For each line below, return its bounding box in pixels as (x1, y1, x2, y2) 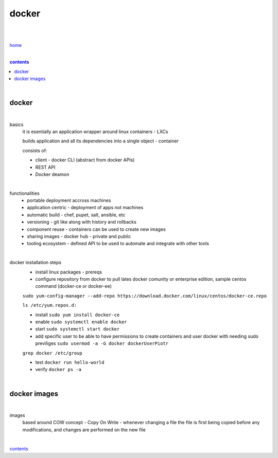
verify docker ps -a (35, 367, 82, 373)
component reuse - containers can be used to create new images (27, 226, 166, 232)
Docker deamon (35, 171, 69, 177)
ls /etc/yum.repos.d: (22, 302, 77, 308)
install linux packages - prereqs (35, 269, 102, 275)
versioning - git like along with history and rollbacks (27, 219, 136, 225)
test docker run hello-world (35, 359, 105, 365)
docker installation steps (9, 260, 62, 266)
